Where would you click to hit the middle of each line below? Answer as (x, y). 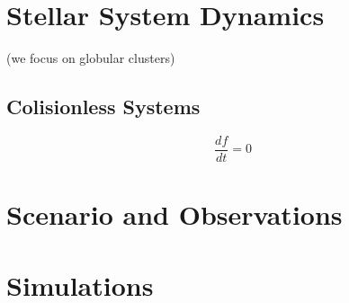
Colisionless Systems (103, 107)
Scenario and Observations (174, 214)
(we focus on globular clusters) (91, 58)
